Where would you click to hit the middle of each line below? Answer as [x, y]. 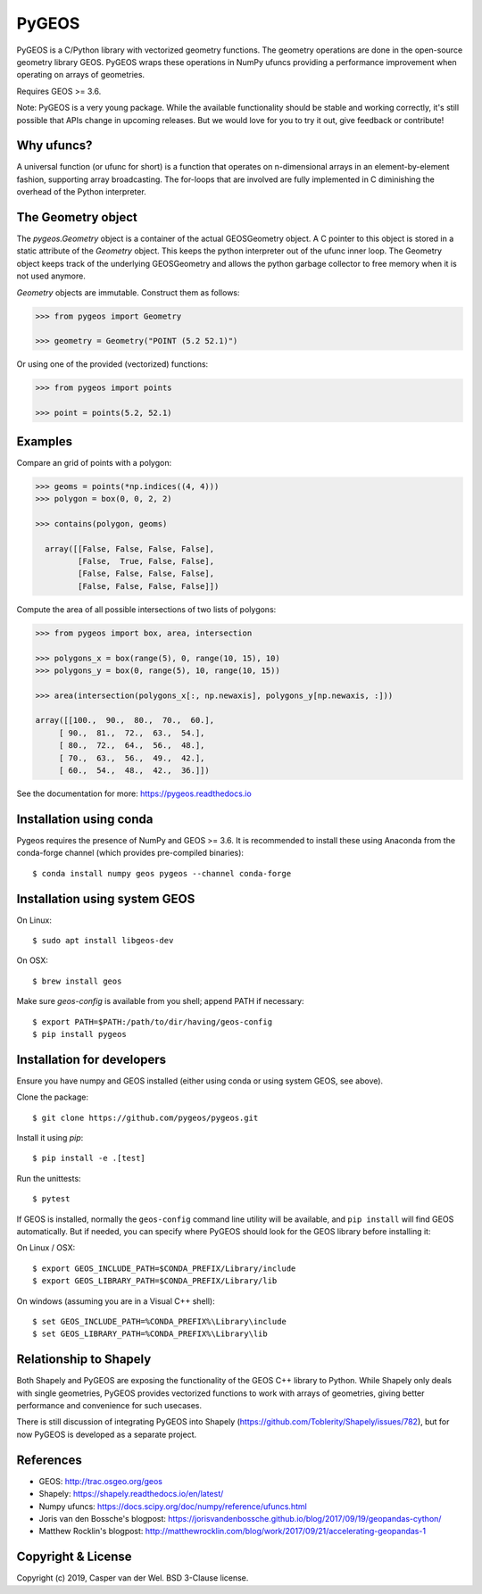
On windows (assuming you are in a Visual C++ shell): [116, 1301]
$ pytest [51, 1199]
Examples [45, 441]
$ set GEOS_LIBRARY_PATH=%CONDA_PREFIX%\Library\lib [150, 1334]
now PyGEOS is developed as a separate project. [107, 1434]
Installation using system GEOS [106, 898]
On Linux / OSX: [46, 1248]
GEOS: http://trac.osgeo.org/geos [100, 1481]
